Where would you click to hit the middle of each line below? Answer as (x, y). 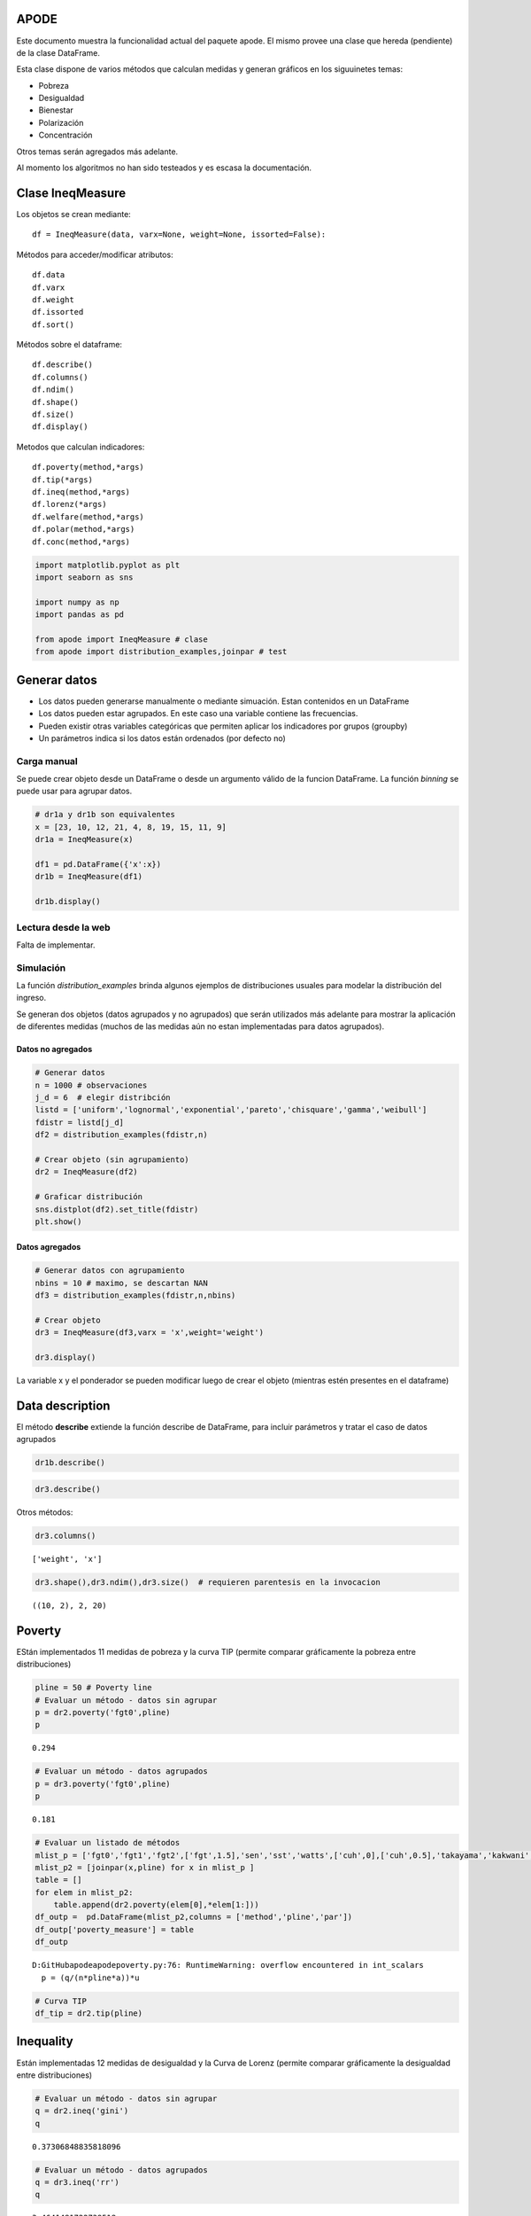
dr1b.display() (68, 901)
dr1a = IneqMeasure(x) (84, 839)
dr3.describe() (68, 1490)
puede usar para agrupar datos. (74, 791)
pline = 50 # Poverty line (93, 1688)
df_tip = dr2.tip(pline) (89, 2013)
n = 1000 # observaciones (91, 1085)
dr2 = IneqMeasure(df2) (87, 1172)
